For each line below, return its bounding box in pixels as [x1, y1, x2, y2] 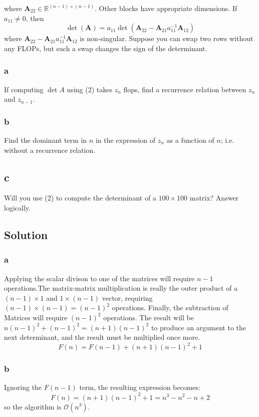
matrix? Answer [189, 192, 239, 203]
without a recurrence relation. [4, 144, 96, 155]
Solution [4, 227, 48, 242]
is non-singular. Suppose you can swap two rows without [80, 33, 253, 44]
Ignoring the [4, 382, 42, 392]
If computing [4, 84, 44, 94]
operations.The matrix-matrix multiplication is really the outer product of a [4, 283, 237, 293]
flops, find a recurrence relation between [123, 84, 246, 94]
